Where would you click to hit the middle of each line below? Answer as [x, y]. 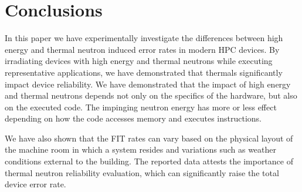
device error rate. [35, 184]
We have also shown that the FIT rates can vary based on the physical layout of [149, 138]
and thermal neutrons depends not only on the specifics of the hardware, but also [151, 95]
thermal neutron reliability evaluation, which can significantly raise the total [142, 172]
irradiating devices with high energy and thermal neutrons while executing [139, 61]
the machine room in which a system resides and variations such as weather [141, 149]
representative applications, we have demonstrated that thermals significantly [144, 72]
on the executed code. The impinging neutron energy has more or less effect [141, 107]
